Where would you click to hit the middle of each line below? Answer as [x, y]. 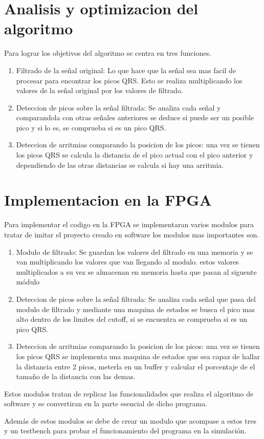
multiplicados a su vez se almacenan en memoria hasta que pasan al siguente [136, 271]
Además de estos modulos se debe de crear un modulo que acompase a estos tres [130, 420]
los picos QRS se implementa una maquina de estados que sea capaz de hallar [138, 356]
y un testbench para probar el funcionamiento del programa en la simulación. [125, 431]
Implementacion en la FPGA [108, 200]
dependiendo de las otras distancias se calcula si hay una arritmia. [120, 164]
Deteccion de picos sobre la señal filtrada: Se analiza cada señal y [118, 107]
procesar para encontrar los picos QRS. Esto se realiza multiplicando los [129, 80]
